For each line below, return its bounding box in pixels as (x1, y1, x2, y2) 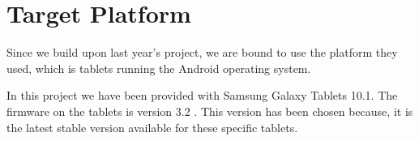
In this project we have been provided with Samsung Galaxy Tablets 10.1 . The (6, 87, 398, 104)
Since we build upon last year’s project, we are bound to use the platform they (6, 44, 398, 61)
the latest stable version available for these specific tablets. (6, 118, 298, 135)
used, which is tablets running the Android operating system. (6, 59, 311, 76)
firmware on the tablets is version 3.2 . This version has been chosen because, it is (6, 102, 413, 119)
